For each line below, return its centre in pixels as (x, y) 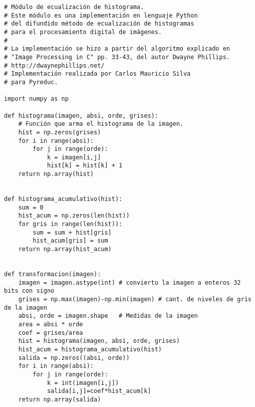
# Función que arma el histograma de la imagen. (101, 124)
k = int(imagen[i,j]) (83, 383)
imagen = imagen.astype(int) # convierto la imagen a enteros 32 (130, 282)
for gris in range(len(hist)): (70, 224)
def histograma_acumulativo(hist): (63, 199)
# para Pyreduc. (31, 82)
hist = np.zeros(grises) (60, 132)
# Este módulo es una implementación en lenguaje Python (101, 15)
